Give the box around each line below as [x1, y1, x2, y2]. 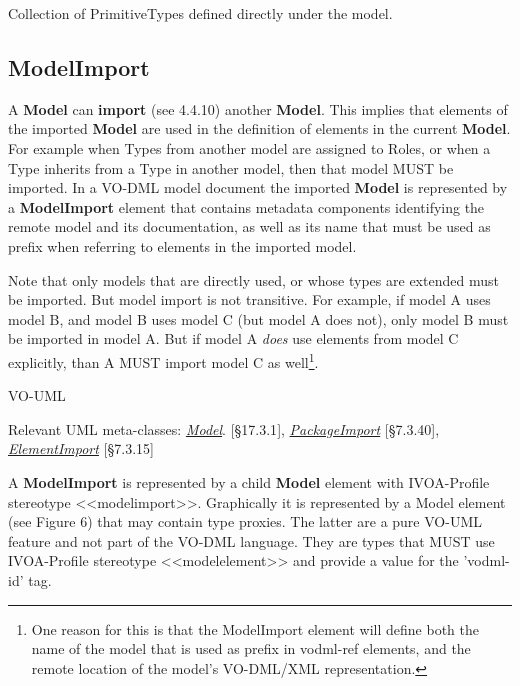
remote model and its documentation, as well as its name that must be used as [8, 216, 491, 237]
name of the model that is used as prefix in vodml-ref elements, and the [31, 638, 471, 659]
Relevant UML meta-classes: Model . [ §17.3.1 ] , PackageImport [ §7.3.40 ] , [8, 418, 440, 439]
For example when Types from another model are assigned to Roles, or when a [8, 137, 491, 158]
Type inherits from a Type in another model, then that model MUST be [8, 157, 454, 178]
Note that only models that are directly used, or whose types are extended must [8, 269, 499, 290]
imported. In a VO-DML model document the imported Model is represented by [8, 177, 508, 198]
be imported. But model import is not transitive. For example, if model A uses [8, 289, 491, 310]
